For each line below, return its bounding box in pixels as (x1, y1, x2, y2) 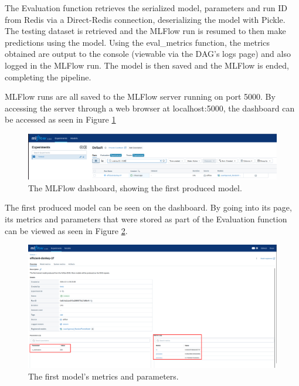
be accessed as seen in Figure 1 (5, 113, 116, 126)
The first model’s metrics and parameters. (28, 370, 179, 382)
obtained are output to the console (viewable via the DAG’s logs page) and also (5, 48, 291, 60)
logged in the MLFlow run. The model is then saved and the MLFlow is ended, (5, 59, 289, 71)
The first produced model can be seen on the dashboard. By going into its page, (5, 201, 292, 214)
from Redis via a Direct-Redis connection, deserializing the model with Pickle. (5, 13, 286, 25)
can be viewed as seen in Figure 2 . (5, 224, 128, 236)
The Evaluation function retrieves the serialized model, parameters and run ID (5, 2, 287, 13)
